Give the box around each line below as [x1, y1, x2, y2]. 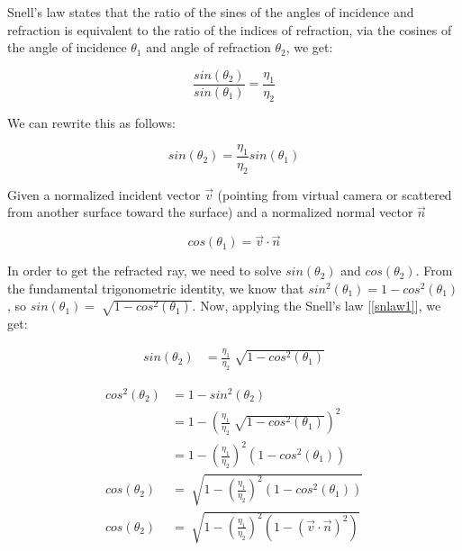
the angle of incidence [7, 38, 127, 57]
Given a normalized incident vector [7, 185, 201, 203]
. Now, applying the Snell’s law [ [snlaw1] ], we [192, 296, 441, 315]
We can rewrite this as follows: [7, 113, 176, 131]
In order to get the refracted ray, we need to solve [7, 261, 282, 280]
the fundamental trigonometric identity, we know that [7, 278, 304, 297]
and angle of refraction [146, 38, 271, 57]
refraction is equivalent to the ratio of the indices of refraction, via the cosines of [7, 20, 452, 39]
